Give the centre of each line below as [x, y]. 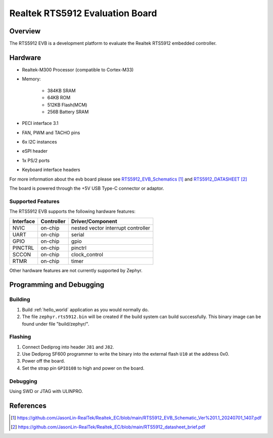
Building [20, 299]
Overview [25, 31]
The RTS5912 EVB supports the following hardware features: [73, 211]
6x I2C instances [40, 142]
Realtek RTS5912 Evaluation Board [83, 13]
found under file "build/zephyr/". [56, 324]
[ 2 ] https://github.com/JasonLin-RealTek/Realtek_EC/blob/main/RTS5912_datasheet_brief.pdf [108, 427]
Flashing [20, 337]
